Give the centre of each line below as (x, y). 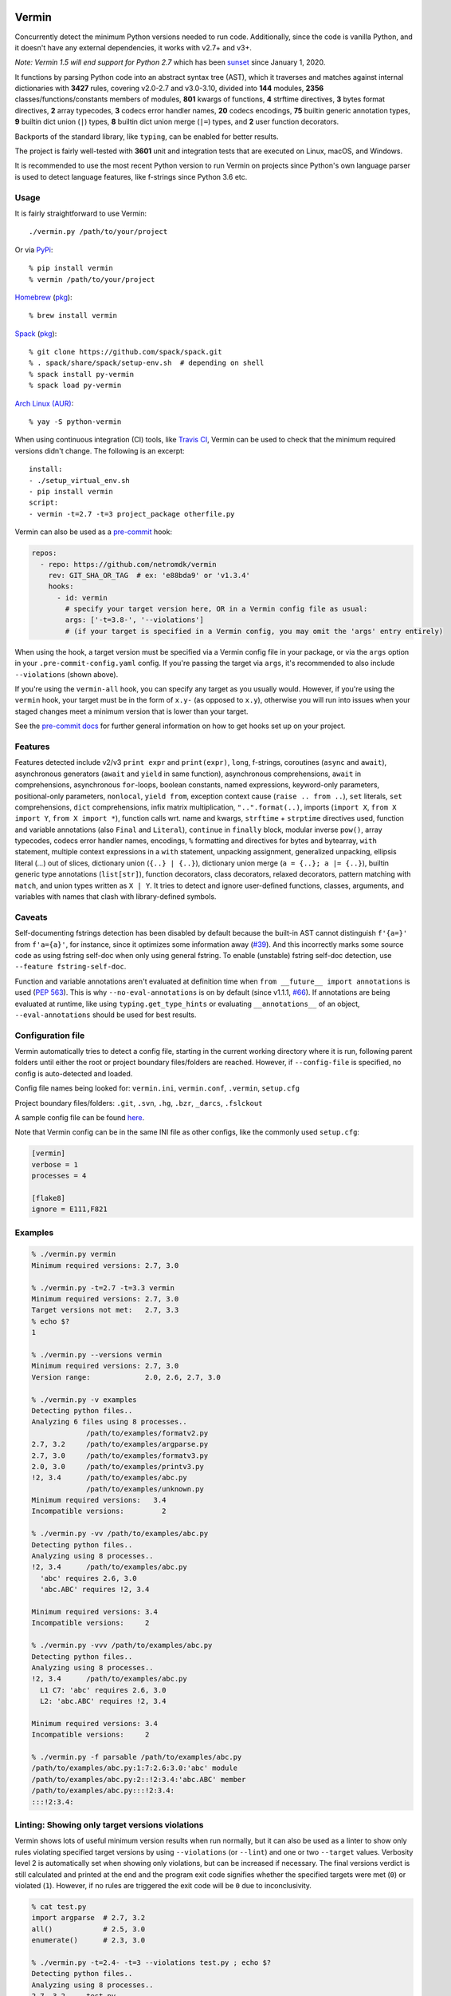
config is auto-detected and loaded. (74, 1073)
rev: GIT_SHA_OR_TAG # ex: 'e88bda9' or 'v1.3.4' (149, 575)
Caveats (31, 917)
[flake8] (49, 1198)
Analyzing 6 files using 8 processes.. (109, 1422)
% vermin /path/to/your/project (92, 279)
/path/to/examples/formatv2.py (147, 1433)
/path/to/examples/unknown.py (145, 1489)
